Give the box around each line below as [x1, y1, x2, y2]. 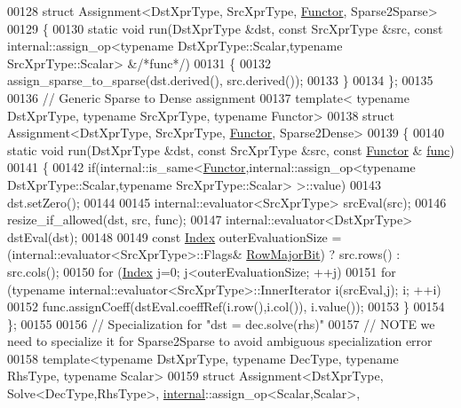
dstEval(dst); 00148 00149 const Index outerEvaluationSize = [7, 227, 342, 246]
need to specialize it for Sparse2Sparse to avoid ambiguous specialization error [7, 332, 433, 350]
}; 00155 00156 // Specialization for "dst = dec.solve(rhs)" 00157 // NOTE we [7, 314, 435, 333]
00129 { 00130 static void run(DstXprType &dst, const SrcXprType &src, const [7, 19, 443, 37]
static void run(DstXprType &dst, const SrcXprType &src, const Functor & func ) [7, 140, 455, 159]
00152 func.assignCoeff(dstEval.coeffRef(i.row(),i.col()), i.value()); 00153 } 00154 [7, 297, 445, 316]
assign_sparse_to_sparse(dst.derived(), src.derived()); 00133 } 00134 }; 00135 [7, 71, 433, 90]
